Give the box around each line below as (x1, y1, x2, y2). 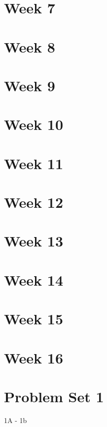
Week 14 (4, 269, 64, 290)
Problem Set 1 (4, 386, 104, 406)
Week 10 (4, 114, 64, 134)
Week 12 (4, 192, 64, 212)
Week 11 (4, 153, 64, 173)
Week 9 (4, 75, 55, 95)
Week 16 (4, 347, 64, 367)
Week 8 (4, 36, 55, 57)
